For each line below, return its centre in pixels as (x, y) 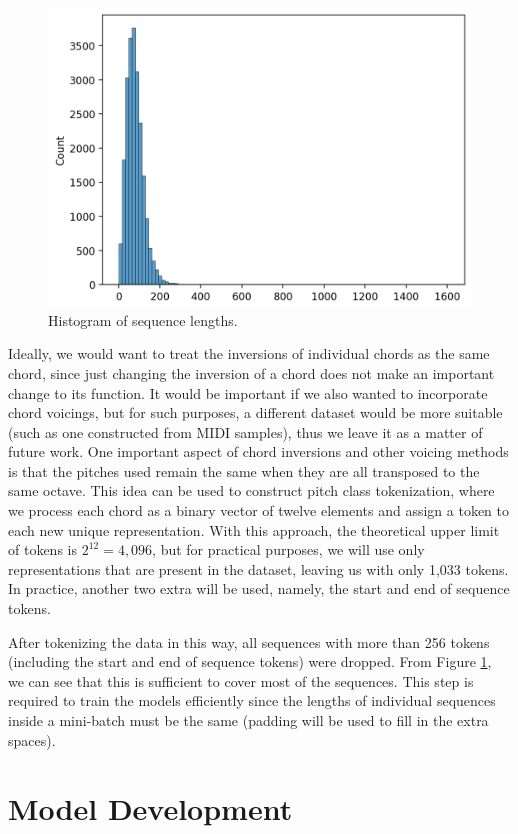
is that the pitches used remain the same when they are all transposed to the (244, 470)
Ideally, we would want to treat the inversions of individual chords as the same (249, 353)
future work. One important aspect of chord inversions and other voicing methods (258, 451)
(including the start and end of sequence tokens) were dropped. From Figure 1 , (250, 661)
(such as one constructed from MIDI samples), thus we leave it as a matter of (245, 431)
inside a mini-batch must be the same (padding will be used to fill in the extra (248, 720)
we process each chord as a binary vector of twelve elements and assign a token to (259, 510)
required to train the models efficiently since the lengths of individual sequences (252, 700)
